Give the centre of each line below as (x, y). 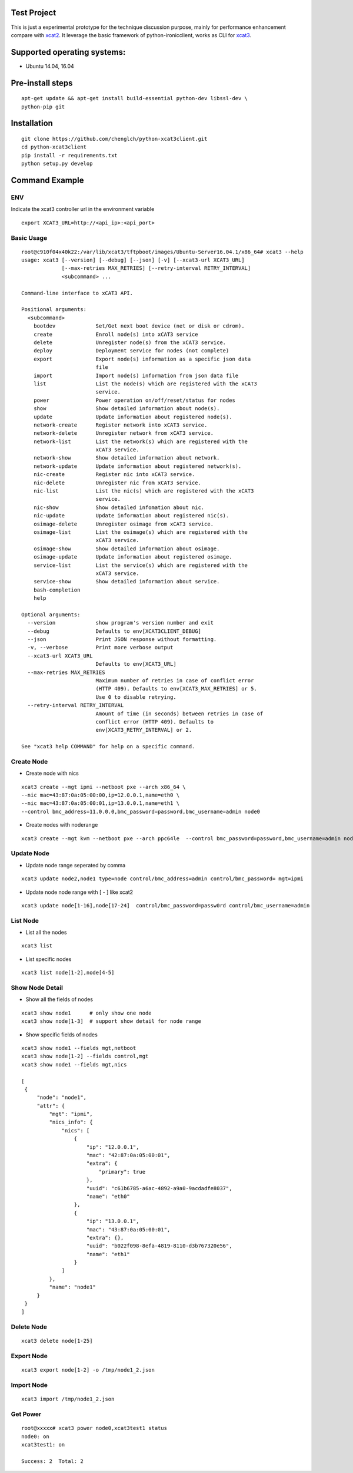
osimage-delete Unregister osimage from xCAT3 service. (124, 524)
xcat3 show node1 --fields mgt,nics (74, 1064)
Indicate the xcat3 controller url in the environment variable (83, 209)
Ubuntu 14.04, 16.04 (50, 66)
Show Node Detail (37, 988)
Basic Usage (29, 237)
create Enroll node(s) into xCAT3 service (116, 334)
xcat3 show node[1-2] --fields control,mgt (85, 1056)
